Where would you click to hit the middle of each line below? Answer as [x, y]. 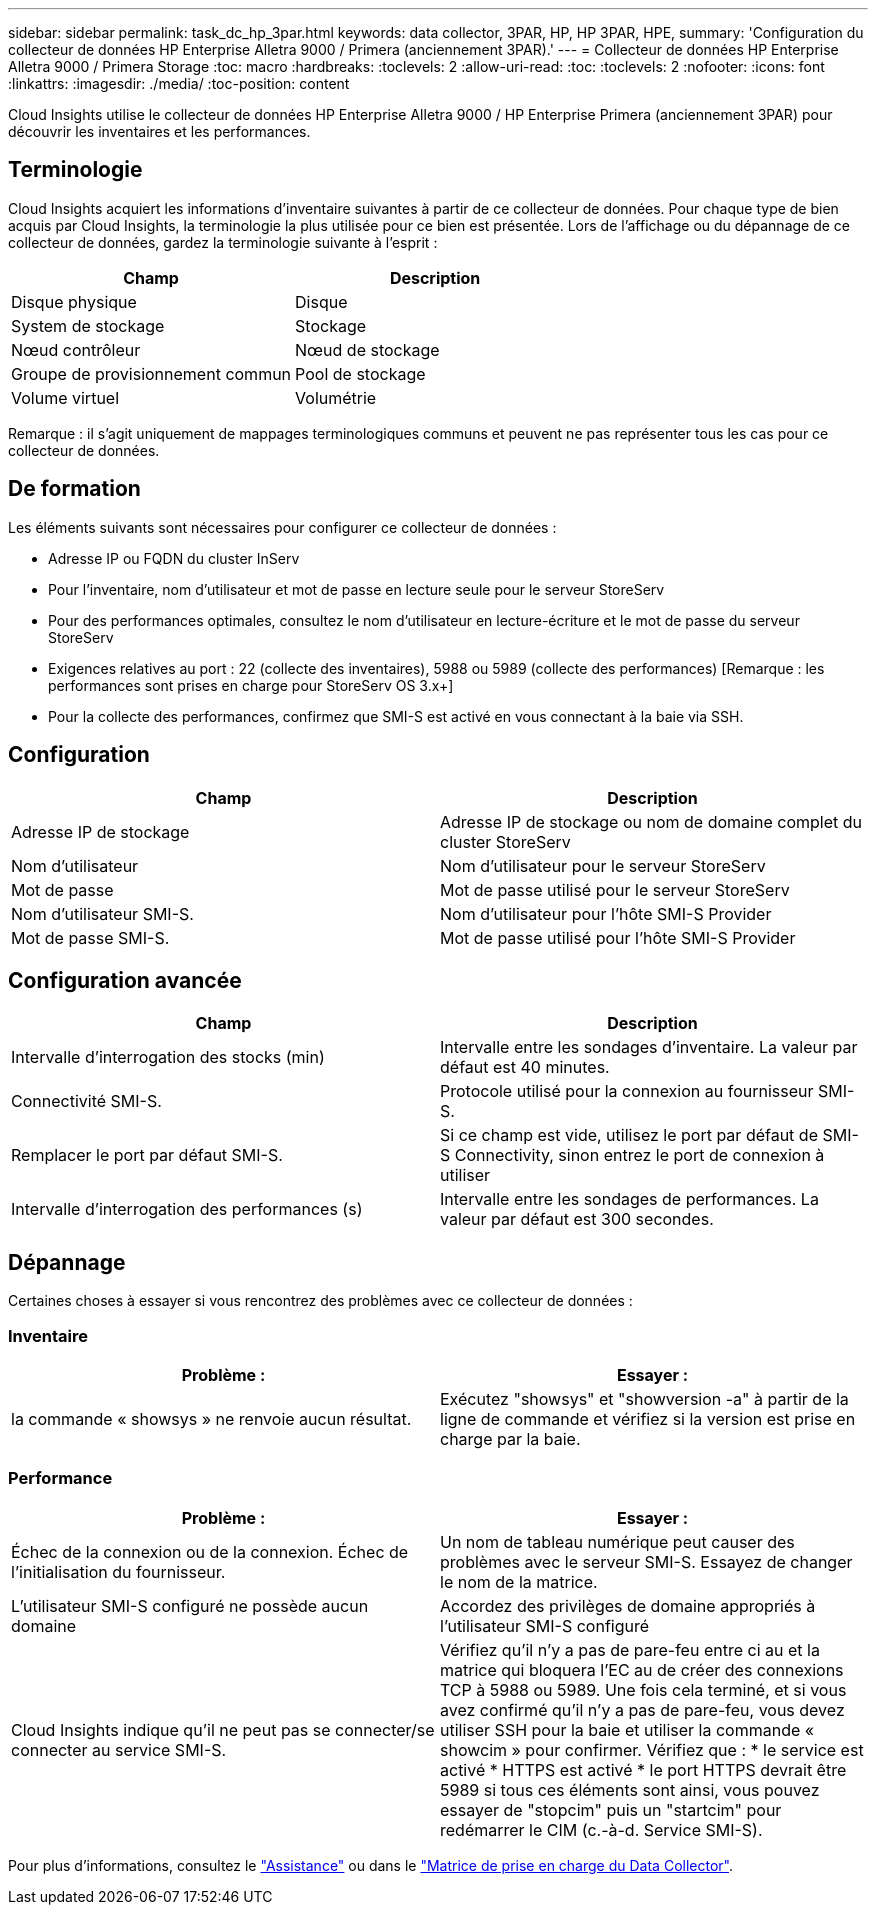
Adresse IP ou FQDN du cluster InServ [174, 558]
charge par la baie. [510, 1438]
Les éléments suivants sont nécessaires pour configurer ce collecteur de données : [282, 527]
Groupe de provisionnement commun [151, 373]
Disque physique [74, 301]
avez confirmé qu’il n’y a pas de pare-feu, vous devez [642, 1709]
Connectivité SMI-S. [86, 1101]
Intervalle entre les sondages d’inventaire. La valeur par [649, 1047]
